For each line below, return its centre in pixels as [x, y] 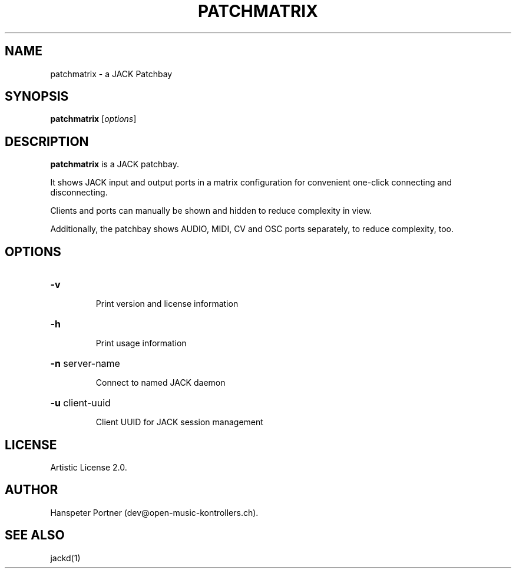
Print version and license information [167, 304]
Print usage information [141, 343]
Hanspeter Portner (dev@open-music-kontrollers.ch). [154, 512]
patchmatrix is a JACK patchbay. [115, 164]
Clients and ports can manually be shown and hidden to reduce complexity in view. [211, 211]
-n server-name [85, 364]
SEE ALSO [35, 535]
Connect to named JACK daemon [161, 383]
